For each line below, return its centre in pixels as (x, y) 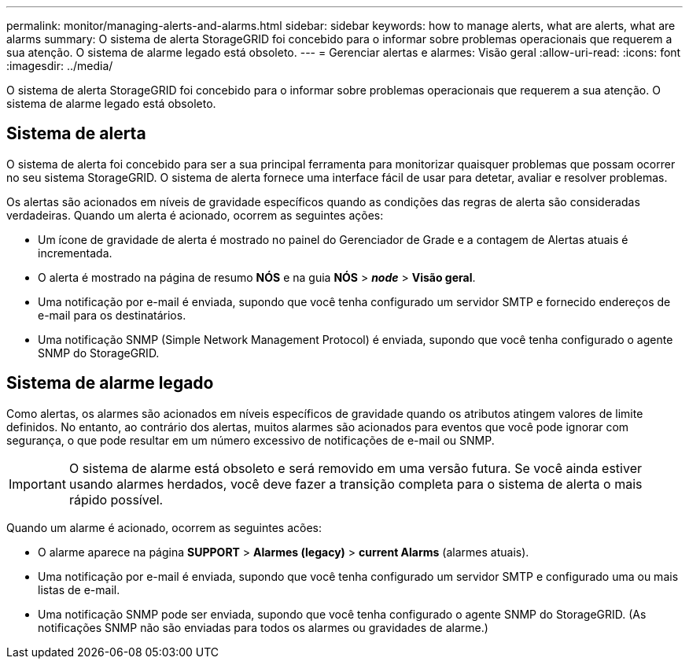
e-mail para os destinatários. (112, 315)
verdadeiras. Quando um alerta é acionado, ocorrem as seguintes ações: (195, 215)
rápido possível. (116, 499)
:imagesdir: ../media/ (60, 66)
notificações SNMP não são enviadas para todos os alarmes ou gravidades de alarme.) (263, 627)
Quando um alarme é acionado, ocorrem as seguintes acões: (164, 527)
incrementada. (75, 253)
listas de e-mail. (79, 589)
